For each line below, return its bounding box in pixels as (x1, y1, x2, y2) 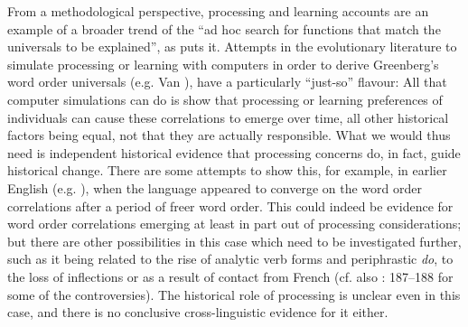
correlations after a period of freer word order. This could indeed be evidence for (7, 196, 454, 215)
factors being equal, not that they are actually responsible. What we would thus (7, 126, 451, 145)
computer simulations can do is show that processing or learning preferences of (7, 89, 443, 108)
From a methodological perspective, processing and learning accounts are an (7, 2, 429, 20)
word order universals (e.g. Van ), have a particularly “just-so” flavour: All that (7, 72, 447, 91)
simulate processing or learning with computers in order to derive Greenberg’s (7, 54, 439, 73)
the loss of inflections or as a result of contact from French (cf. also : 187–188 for (7, 266, 454, 285)
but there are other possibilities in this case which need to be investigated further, (7, 231, 462, 250)
